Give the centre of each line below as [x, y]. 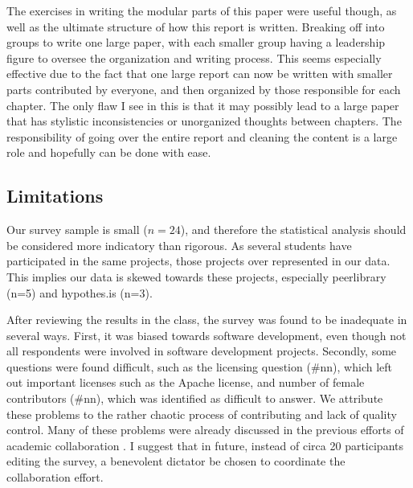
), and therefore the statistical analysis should [293, 230]
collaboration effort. [55, 477]
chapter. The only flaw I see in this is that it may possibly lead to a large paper [203, 105]
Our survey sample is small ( [77, 230]
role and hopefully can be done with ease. [109, 152]
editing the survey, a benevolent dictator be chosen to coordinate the [176, 461]
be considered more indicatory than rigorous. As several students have [179, 245]
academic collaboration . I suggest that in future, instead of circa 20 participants [205, 445]
